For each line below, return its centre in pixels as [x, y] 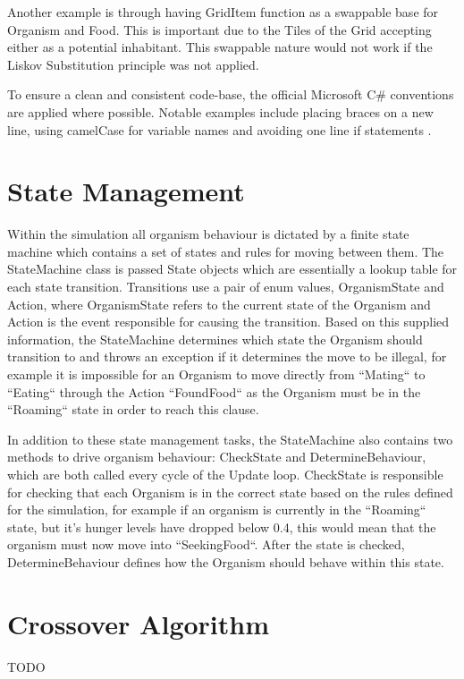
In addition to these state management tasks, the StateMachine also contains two [230, 439]
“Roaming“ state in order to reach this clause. [133, 409]
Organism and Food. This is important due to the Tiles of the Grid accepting [219, 29]
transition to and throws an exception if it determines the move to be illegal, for [227, 356]
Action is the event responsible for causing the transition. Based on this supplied [228, 322]
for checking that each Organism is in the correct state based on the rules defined [230, 492]
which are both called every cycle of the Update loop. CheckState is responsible [225, 474]
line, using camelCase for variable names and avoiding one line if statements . [219, 129]
